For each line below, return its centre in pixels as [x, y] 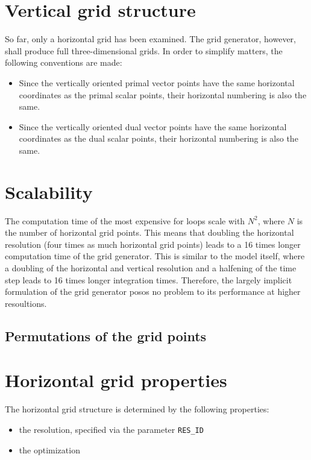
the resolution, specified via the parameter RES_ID [111, 429]
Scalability [49, 191]
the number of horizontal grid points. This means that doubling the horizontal [149, 232]
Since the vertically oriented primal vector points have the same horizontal [157, 82]
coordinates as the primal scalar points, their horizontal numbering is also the [163, 94]
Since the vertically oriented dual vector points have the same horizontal [153, 126]
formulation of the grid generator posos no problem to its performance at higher [153, 291]
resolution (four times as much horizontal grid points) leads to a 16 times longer [153, 244]
